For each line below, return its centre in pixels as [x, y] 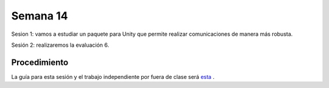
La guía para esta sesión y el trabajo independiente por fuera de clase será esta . [113, 76]
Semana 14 [40, 16]
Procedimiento [40, 62]
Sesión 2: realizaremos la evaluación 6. [60, 45]
